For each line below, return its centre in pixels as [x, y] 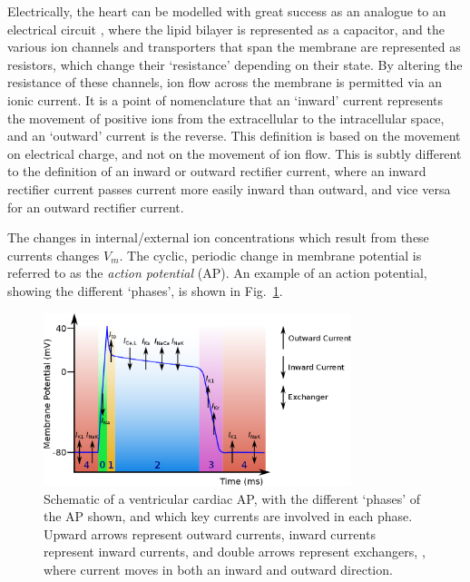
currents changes [54, 255]
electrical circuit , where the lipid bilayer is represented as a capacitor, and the [226, 29]
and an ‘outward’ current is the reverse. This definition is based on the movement [234, 136]
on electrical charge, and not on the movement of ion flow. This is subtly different [235, 153]
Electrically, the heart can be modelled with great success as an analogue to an [227, 11]
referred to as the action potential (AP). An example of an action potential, [217, 273]
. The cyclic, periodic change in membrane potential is [270, 255]
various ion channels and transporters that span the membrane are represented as [234, 47]
